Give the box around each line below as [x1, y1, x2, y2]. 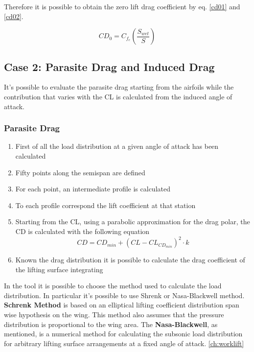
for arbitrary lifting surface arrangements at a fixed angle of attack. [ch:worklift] [4, 338, 244, 348]
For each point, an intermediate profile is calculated [15, 184, 170, 194]
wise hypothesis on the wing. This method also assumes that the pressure [4, 309, 224, 320]
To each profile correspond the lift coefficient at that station [15, 200, 196, 210]
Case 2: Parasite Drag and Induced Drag [4, 59, 215, 74]
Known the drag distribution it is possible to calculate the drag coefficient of [15, 255, 245, 265]
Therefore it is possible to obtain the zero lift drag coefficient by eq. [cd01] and [4, 1, 240, 11]
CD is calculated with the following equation [15, 226, 150, 236]
